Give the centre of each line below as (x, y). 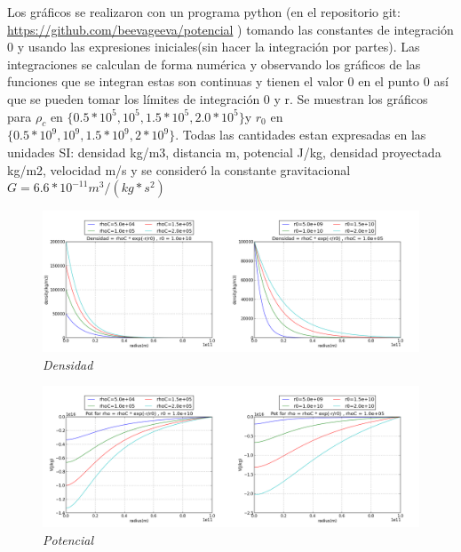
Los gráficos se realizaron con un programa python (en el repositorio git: (204, 12)
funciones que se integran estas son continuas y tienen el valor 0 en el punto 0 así (228, 81)
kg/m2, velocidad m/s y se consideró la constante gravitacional (179, 169)
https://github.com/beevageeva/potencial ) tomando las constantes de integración (230, 29)
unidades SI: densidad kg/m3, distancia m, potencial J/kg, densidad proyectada (224, 152)
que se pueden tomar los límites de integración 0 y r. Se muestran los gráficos (218, 98)
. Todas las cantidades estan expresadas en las (301, 135)
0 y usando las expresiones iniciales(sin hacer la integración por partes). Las (214, 47)
